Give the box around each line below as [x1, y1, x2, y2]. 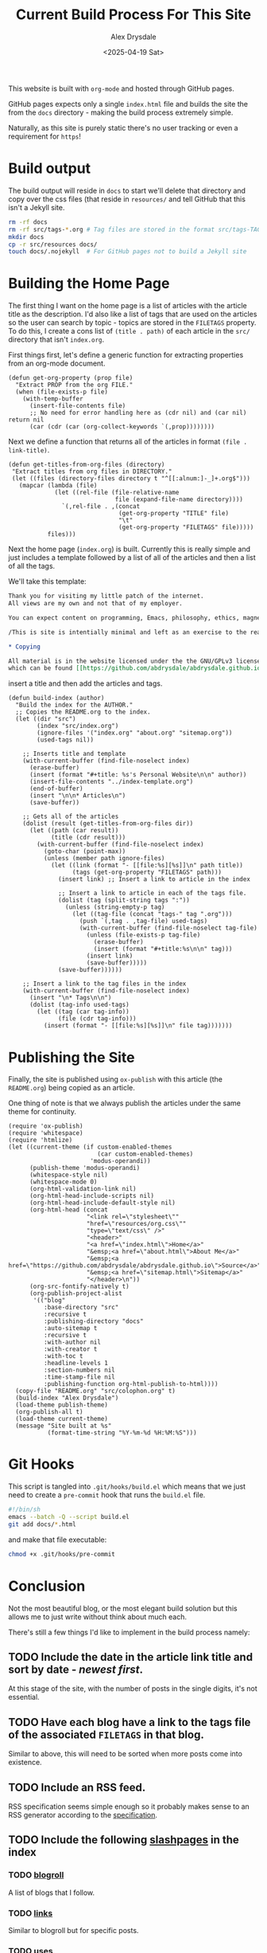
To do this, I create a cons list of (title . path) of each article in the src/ [8, 327, 250, 336]
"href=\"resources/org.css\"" [86, 1220, 187, 1228]
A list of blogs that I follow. [8, 1888, 95, 1897]
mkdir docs [8, 233, 44, 241]
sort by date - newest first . [8, 1663, 144, 1677]
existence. [8, 1758, 42, 1767]
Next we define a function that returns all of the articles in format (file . [8, 436, 248, 447]
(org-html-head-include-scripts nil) [29, 1192, 155, 1200]
